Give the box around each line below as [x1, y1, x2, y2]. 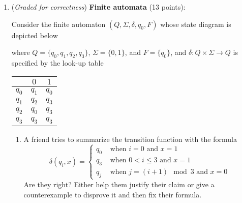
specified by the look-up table [11, 57, 104, 68]
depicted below [11, 30, 58, 40]
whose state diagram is [160, 18, 231, 29]
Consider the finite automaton [11, 18, 106, 29]
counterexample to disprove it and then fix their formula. [23, 189, 202, 199]
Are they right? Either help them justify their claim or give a [23, 179, 215, 189]
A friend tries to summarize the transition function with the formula [23, 134, 237, 144]
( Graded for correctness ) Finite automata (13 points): [11, 2, 186, 12]
